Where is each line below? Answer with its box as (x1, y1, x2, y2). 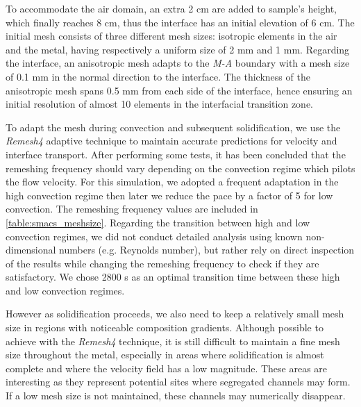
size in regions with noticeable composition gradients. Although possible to (6, 320, 324, 335)
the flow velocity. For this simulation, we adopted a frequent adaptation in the (6, 174, 339, 189)
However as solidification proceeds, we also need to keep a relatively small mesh (6, 306, 344, 321)
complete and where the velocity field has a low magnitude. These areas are (6, 360, 328, 375)
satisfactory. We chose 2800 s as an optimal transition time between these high (6, 269, 340, 284)
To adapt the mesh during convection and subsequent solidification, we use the (6, 119, 341, 134)
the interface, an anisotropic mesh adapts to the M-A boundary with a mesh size (6, 56, 350, 70)
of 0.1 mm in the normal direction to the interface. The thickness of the (6, 69, 310, 83)
